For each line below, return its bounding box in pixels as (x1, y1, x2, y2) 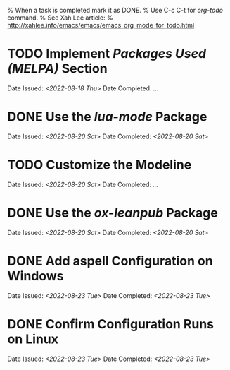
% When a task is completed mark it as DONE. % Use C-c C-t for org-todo (7, 6, 224, 14)
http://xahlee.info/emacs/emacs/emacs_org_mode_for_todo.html (7, 21, 195, 29)
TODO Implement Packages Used (7, 46, 206, 62)
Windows (7, 268, 64, 284)
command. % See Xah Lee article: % (7, 13, 114, 22)
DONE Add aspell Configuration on (7, 253, 213, 269)
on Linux (7, 331, 58, 347)
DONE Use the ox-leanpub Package (7, 205, 218, 221)
